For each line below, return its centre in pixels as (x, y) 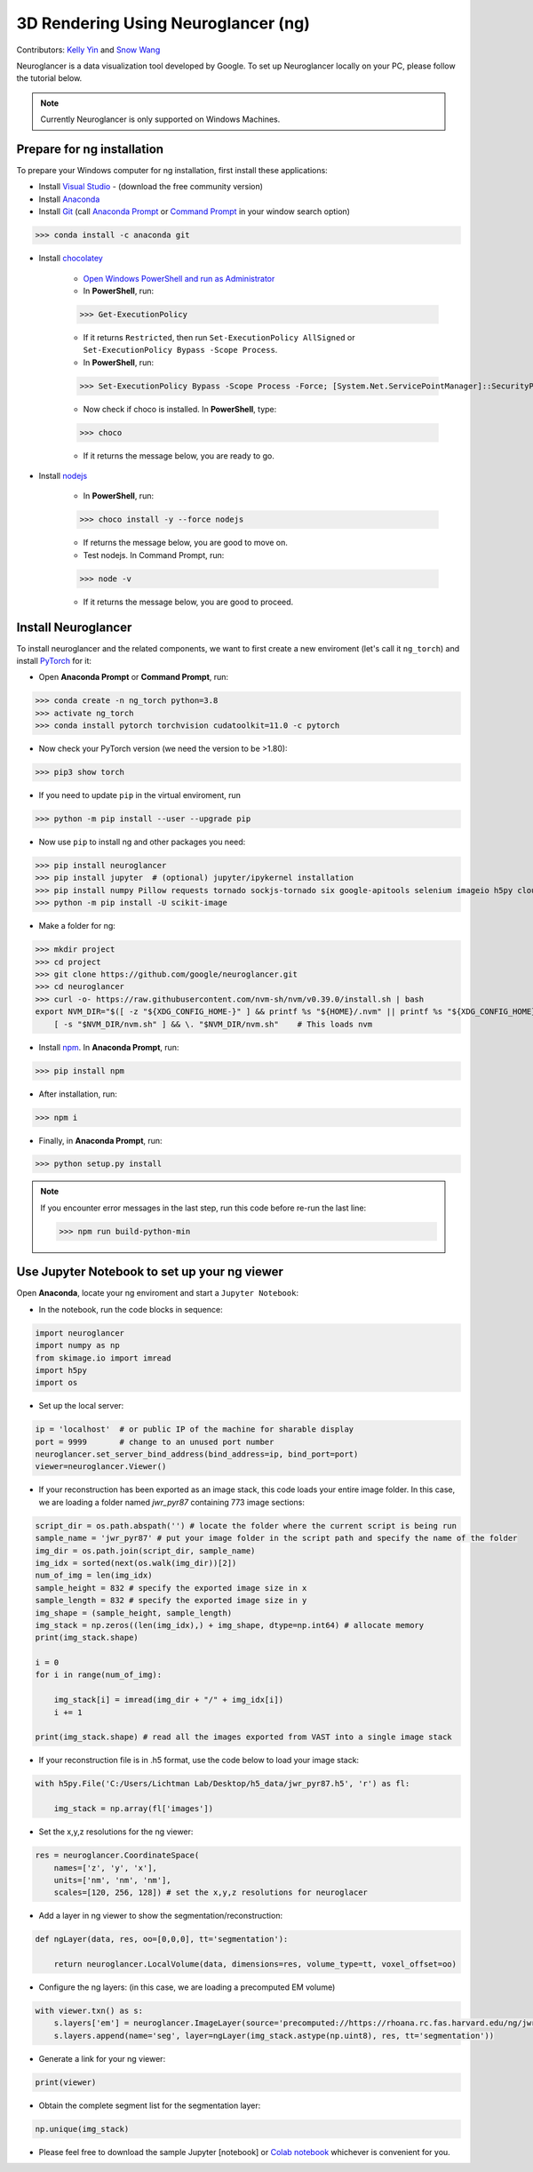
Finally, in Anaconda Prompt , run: (101, 1140)
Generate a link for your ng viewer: (102, 2058)
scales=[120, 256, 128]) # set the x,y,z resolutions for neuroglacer (211, 1893)
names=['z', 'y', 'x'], (105, 1868)
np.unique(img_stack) (82, 2129)
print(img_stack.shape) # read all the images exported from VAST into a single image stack (243, 1737)
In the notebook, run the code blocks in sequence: (131, 1309)
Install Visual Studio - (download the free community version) (151, 187)
